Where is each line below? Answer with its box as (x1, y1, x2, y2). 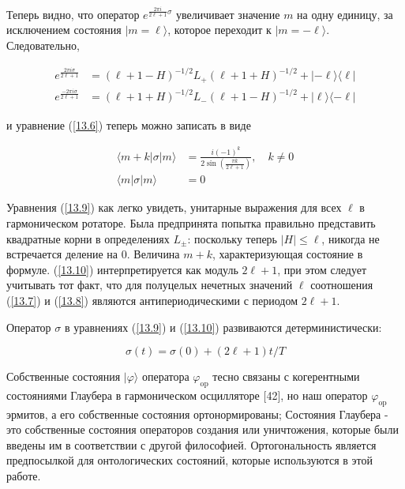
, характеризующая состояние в (212, 246, 363, 262)
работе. (6, 468, 41, 484)
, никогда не (321, 230, 380, 246)
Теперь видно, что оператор (6, 6, 140, 22)
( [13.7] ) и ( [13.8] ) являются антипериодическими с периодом (6, 292, 298, 308)
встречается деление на (6, 246, 118, 262)
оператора (141, 368, 189, 385)
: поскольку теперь (187, 230, 277, 246)
